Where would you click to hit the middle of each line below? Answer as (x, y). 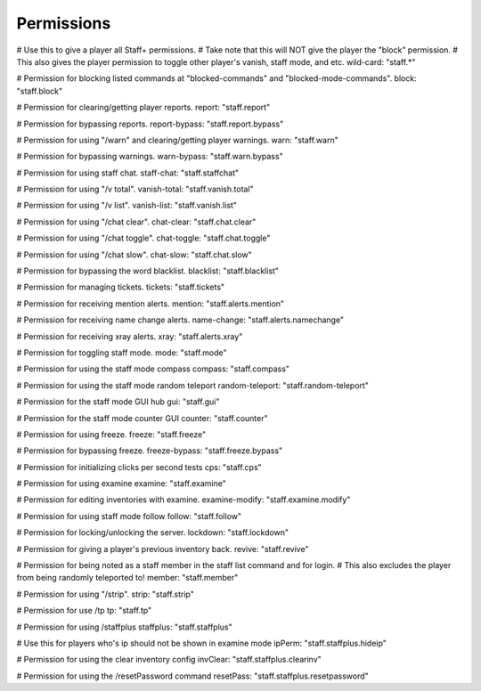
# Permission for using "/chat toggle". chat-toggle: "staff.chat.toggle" (143, 238)
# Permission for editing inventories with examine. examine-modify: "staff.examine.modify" (183, 500)
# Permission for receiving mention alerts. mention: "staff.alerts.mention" (151, 304)
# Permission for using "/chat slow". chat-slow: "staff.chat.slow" (135, 255)
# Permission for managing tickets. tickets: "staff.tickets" (121, 287)
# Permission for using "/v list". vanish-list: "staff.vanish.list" (127, 206)
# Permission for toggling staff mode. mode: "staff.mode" (122, 353)
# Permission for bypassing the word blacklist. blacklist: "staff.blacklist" (148, 271)
